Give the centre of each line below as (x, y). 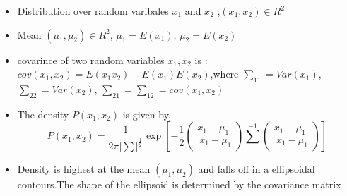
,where (224, 74)
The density (43, 114)
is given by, (147, 114)
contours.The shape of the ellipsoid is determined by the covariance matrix (179, 184)
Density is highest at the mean (84, 169)
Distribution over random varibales (93, 11)
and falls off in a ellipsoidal (257, 169)
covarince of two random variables (91, 60)
